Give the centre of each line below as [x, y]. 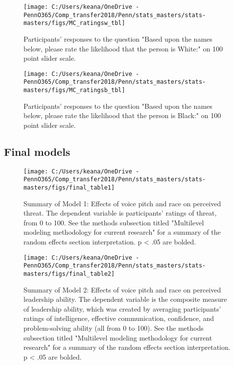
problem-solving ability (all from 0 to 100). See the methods [114, 328]
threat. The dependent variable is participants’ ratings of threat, [120, 213]
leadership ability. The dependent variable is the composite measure [125, 299]
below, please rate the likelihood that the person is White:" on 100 [123, 48]
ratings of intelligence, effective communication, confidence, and [119, 318]
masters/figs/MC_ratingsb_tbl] [74, 90]
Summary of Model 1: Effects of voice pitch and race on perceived [122, 203]
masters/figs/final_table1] [69, 188]
